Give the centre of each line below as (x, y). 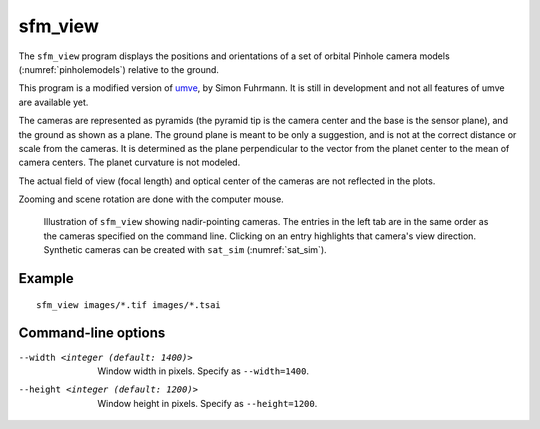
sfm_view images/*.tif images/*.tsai (129, 304)
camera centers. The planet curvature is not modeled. (129, 162)
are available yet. (53, 102)
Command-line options (92, 333)
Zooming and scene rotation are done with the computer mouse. (151, 199)
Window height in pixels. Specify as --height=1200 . (207, 403)
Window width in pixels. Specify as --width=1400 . (203, 371)
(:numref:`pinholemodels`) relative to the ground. (119, 69)
